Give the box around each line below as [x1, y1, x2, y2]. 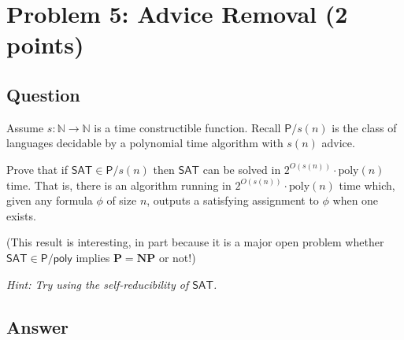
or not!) [158, 249, 196, 265]
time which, [339, 176, 395, 193]
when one [332, 192, 379, 209]
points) [6, 28, 84, 61]
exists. [6, 207, 36, 224]
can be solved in [202, 161, 281, 177]
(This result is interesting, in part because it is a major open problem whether [6, 234, 384, 250]
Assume [6, 119, 44, 135]
